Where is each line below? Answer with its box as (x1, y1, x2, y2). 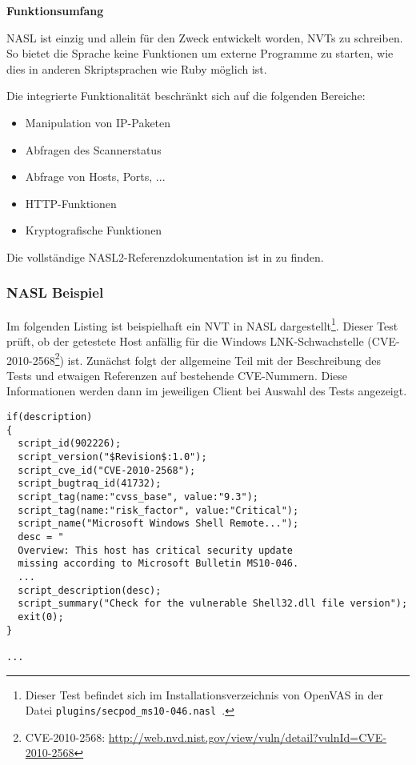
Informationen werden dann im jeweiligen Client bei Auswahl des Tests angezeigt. (6, 382, 407, 399)
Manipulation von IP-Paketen (25, 114, 171, 130)
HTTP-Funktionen (25, 194, 117, 211)
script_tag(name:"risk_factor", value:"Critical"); (18, 504, 299, 516)
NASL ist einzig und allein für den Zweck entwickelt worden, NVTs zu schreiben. (6, 29, 403, 46)
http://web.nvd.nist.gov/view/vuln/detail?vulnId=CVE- (108, 728, 387, 745)
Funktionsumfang (6, 2, 104, 18)
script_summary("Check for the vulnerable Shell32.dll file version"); (18, 598, 408, 610)
